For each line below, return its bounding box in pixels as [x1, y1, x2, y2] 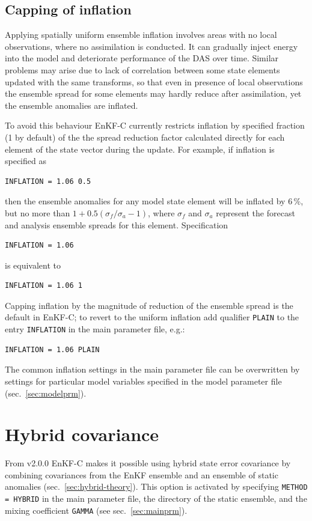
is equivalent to [5, 258, 61, 271]
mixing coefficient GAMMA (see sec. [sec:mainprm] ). [5, 504, 188, 516]
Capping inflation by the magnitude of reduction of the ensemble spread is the [5, 299, 293, 311]
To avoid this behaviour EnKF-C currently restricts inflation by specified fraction [5, 119, 305, 132]
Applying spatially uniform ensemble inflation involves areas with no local [5, 28, 277, 41]
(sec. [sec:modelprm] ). [5, 386, 87, 399]
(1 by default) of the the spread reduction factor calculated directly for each [5, 130, 285, 143]
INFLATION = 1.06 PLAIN [5, 345, 100, 354]
